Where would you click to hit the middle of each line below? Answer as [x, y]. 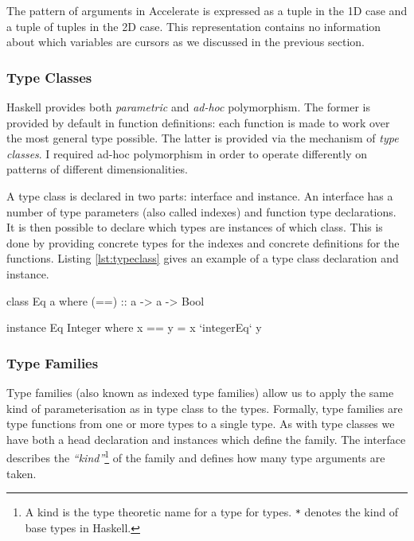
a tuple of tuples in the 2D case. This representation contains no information [194, 26]
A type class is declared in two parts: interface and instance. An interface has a [200, 195]
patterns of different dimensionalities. [97, 169]
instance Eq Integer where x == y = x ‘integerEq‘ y [134, 327]
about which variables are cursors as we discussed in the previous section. [186, 42]
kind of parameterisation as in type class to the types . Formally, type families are [205, 408]
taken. [21, 473]
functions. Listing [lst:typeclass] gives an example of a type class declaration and [203, 258]
